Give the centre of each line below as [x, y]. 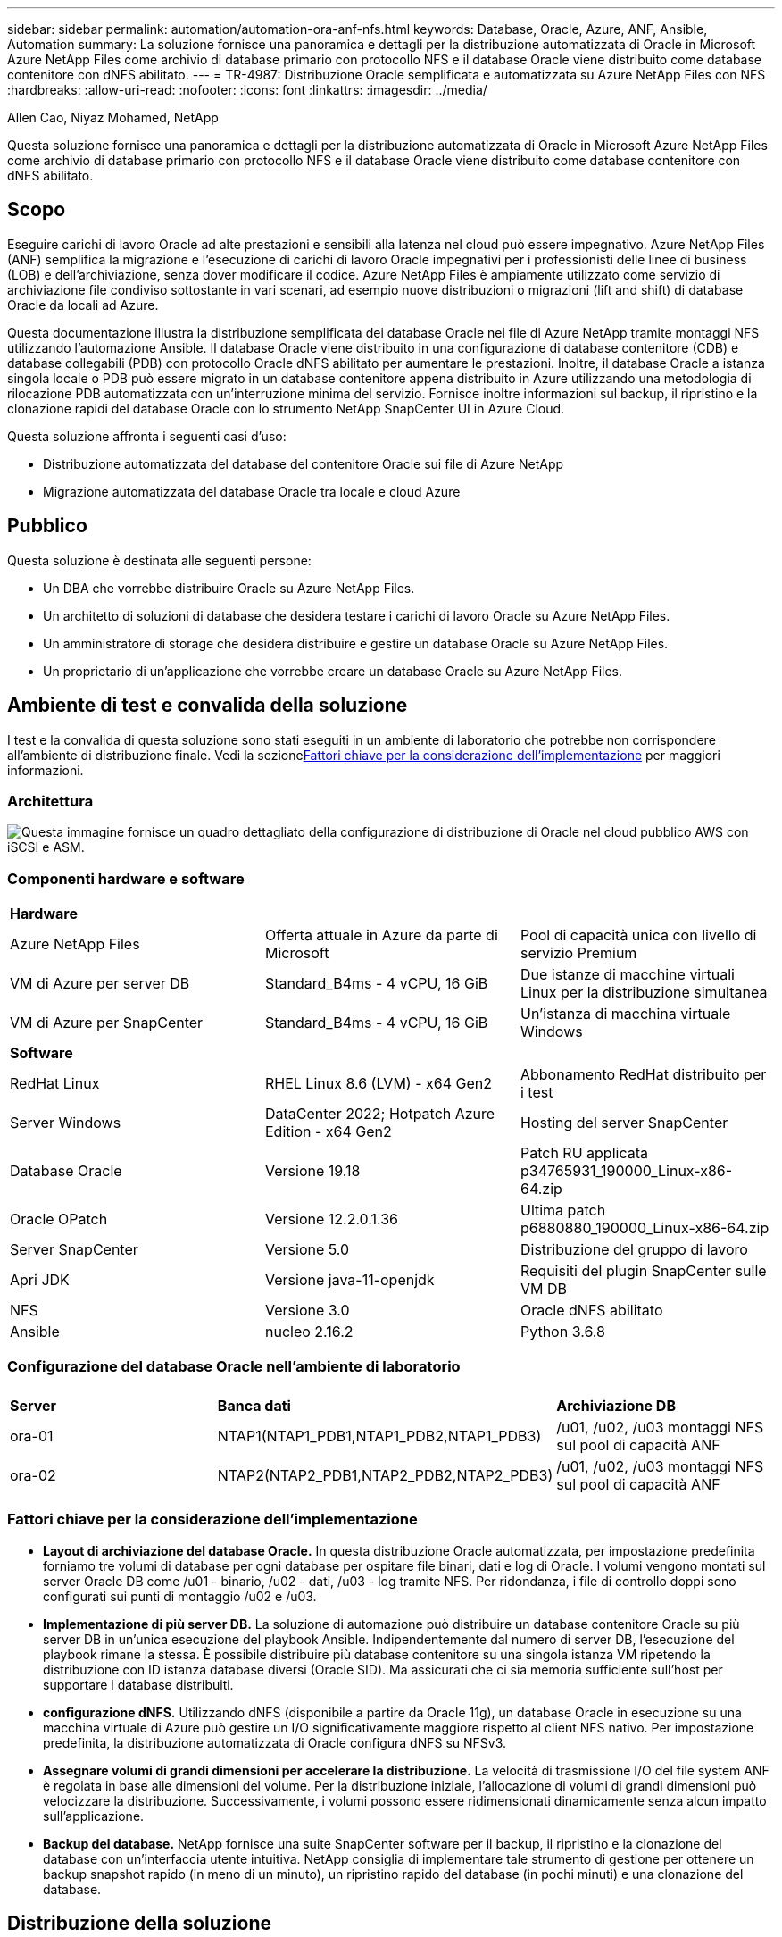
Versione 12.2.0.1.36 [331, 1219]
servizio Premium [578, 953]
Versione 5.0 [307, 1250]
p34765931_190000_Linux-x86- [626, 1171]
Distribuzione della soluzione [139, 1923]
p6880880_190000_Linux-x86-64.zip [645, 1228]
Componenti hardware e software [126, 878]
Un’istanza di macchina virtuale [625, 1014]
